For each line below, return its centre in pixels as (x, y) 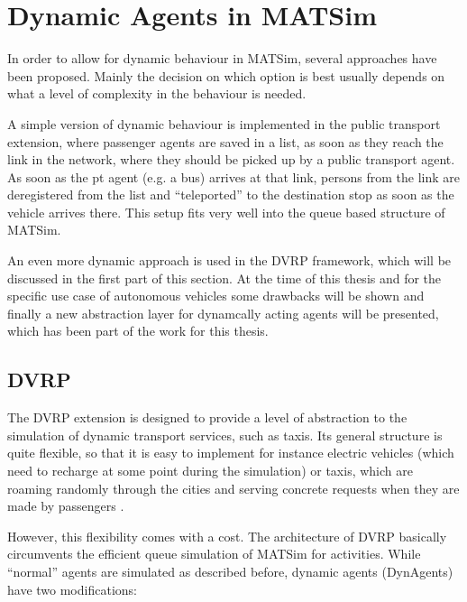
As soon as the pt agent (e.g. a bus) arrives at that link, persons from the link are (233, 176)
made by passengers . (66, 506)
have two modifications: (72, 589)
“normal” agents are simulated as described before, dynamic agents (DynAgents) (230, 571)
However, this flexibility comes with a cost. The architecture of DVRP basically (227, 536)
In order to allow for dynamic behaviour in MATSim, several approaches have (222, 58)
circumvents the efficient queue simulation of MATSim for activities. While (214, 554)
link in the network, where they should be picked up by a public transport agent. (231, 159)
